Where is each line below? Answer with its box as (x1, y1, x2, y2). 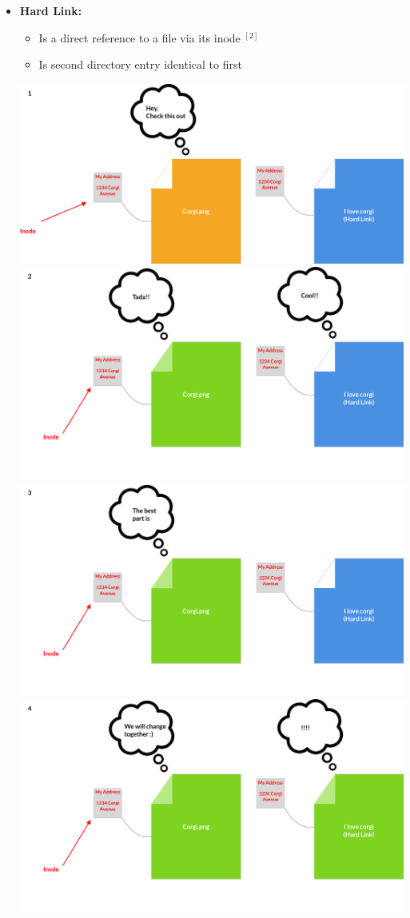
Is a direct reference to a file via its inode (38, 29, 241, 46)
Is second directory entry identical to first (38, 56, 242, 73)
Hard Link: (19, 2, 82, 18)
